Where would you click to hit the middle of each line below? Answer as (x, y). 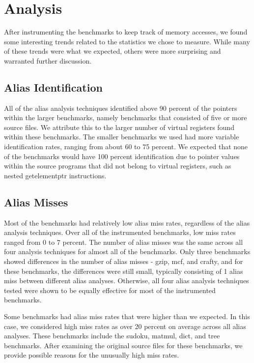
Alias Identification (53, 87)
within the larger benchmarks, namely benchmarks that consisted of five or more (126, 117)
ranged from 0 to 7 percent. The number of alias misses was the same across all (124, 242)
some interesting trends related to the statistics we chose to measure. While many (127, 41)
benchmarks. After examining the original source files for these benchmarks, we (123, 345)
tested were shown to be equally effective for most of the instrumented (110, 290)
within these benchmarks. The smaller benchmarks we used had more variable (122, 137)
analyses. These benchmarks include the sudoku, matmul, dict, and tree (112, 336)
